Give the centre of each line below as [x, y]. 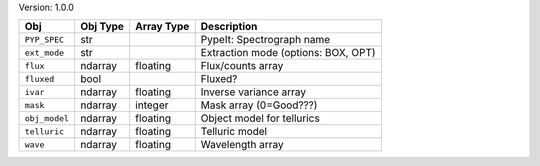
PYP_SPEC [44, 39]
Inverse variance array [253, 92]
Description [229, 27]
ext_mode [44, 52]
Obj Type [102, 27]
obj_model [47, 118]
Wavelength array [242, 145]
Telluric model [234, 132]
